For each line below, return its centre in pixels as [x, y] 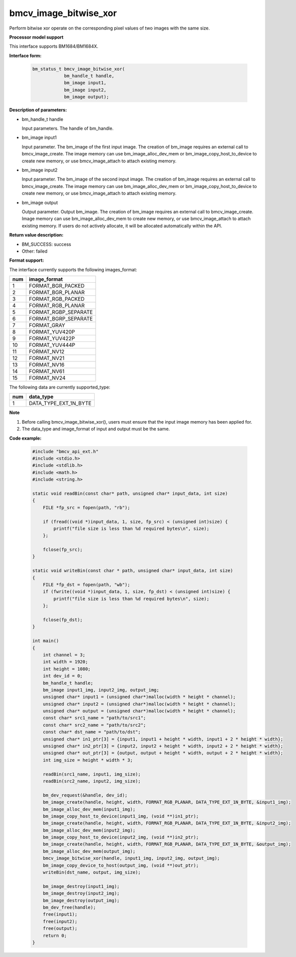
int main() [46, 641]
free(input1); [60, 914]
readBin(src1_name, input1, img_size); [92, 774]
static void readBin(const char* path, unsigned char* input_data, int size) [130, 493]
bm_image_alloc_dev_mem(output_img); [89, 851]
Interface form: [26, 56]
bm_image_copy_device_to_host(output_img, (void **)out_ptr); [121, 865]
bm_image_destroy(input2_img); [81, 893]
